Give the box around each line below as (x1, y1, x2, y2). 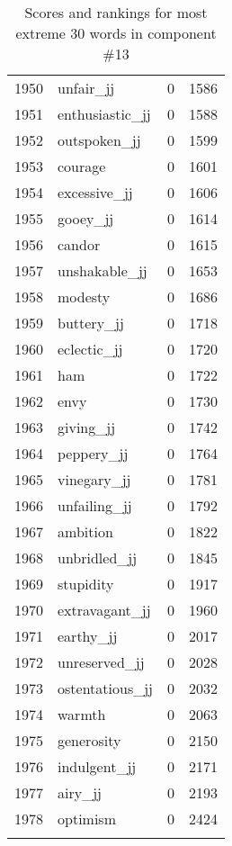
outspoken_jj (58, 130, 141, 150)
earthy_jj (58, 625, 118, 646)
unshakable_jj (58, 260, 147, 281)
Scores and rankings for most (24, 2, 208, 22)
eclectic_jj (58, 338, 123, 359)
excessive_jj (58, 182, 133, 202)
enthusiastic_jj (58, 103, 151, 124)
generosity (58, 730, 121, 751)
